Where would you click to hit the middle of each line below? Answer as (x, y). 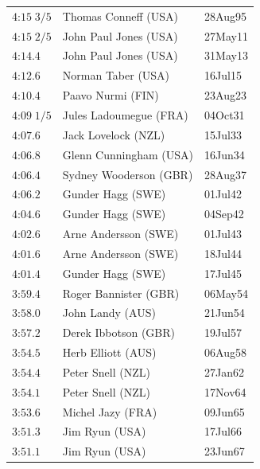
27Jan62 (225, 371)
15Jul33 (223, 134)
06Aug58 (225, 352)
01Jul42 (223, 194)
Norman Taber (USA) (116, 75)
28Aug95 (225, 16)
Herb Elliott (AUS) (109, 352)
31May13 (226, 55)
